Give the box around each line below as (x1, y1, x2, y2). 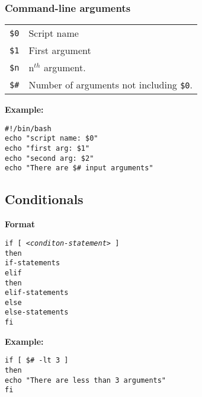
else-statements (5, 308, 69, 317)
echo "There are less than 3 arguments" (5, 376, 166, 385)
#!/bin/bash (5, 124, 52, 133)
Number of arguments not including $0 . (28, 78, 193, 92)
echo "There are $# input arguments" (5, 164, 153, 173)
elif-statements (5, 288, 69, 297)
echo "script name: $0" (5, 134, 98, 143)
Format (5, 218, 35, 230)
